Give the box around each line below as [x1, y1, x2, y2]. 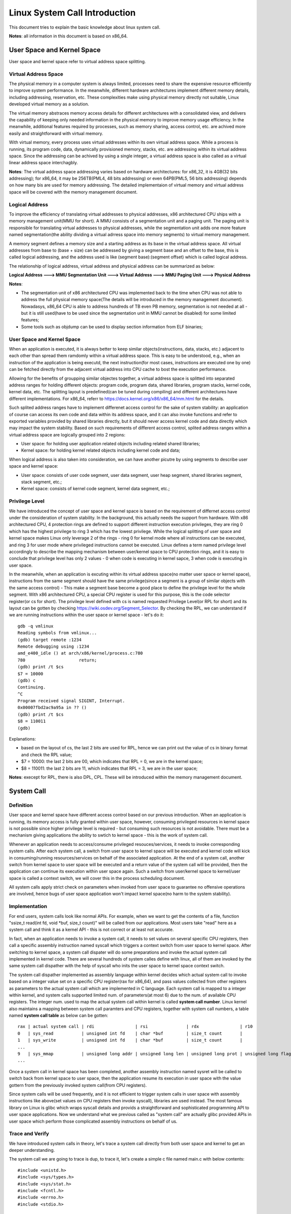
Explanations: [9, 736, 36, 742]
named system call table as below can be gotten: [9, 1012, 109, 1018]
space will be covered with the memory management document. [9, 189, 138, 195]
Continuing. [17, 685, 46, 690]
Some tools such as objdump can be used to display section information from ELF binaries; [21, 323, 203, 330]
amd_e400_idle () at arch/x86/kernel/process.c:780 [17, 651, 143, 656]
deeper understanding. [9, 1147, 55, 1153]
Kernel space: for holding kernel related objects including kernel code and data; [21, 447, 180, 454]
